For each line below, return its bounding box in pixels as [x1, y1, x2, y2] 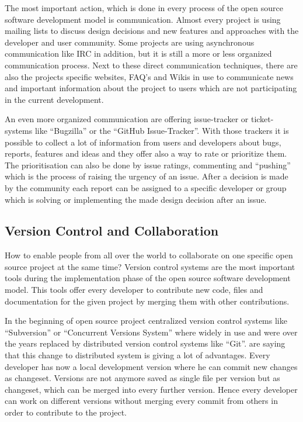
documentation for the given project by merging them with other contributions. [5, 295, 290, 307]
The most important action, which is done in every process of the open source [5, 2, 283, 13]
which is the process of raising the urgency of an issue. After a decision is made [5, 170, 288, 182]
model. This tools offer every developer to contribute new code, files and [5, 283, 263, 296]
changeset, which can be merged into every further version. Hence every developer [5, 383, 298, 395]
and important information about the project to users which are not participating [5, 82, 297, 94]
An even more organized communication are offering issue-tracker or [5, 113, 249, 125]
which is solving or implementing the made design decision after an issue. [5, 193, 267, 205]
